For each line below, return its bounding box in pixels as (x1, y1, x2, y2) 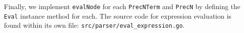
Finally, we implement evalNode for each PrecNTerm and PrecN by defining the (4, 1, 241, 11)
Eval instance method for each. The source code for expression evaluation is (4, 11, 232, 21)
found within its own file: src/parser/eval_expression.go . (4, 20, 185, 30)
